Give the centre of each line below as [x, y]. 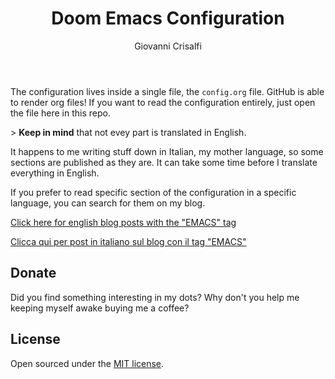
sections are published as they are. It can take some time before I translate [164, 162]
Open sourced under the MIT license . [87, 363]
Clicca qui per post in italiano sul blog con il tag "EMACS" [128, 241]
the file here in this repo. [60, 113]
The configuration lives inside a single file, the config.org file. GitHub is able [167, 91]
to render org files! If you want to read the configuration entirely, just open [163, 102]
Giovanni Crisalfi [168, 46]
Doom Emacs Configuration [168, 18]
